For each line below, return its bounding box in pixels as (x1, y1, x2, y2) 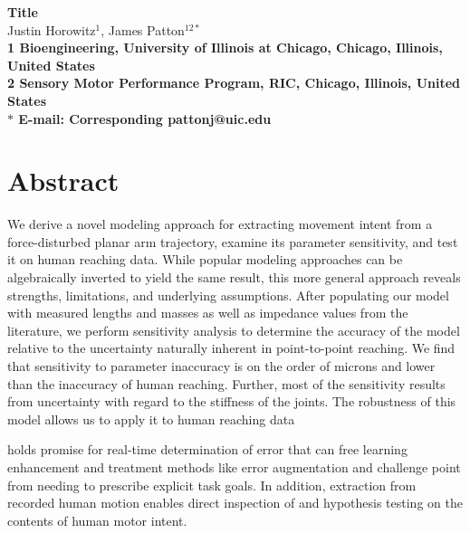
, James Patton (101, 20, 185, 39)
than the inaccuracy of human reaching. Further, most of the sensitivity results (7, 374, 446, 393)
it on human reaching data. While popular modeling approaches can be (7, 250, 403, 269)
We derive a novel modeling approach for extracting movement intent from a (7, 214, 433, 233)
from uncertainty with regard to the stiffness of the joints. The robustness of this (7, 392, 456, 411)
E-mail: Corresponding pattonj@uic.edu (18, 109, 272, 128)
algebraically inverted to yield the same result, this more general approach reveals (7, 268, 461, 287)
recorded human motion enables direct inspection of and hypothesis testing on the (7, 493, 463, 512)
